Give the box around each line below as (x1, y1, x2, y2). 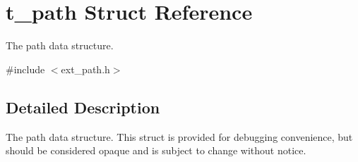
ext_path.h (61, 61, 110, 76)
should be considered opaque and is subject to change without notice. (6, 143, 306, 158)
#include (6, 61, 45, 76)
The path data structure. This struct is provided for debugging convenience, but (6, 129, 353, 144)
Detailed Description (6, 96, 160, 118)
